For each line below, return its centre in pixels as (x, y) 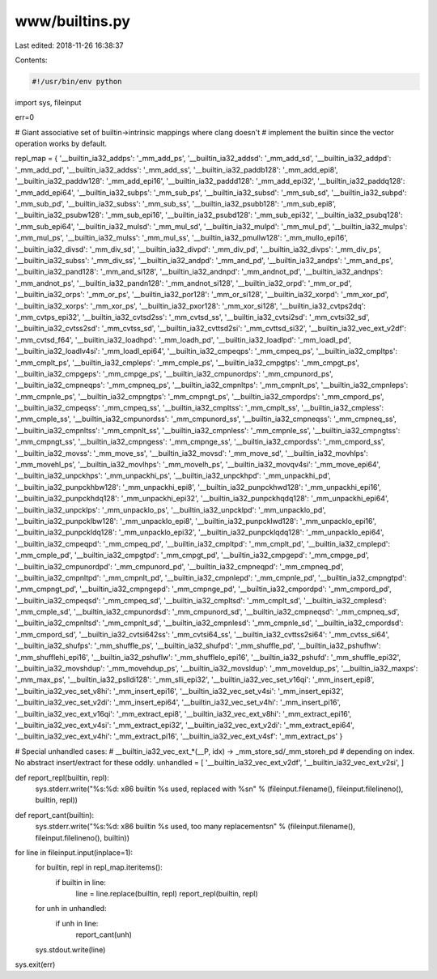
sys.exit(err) (35, 964)
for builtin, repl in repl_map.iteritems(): (99, 867)
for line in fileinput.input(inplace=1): (74, 852)
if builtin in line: (81, 882)
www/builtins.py (73, 21)
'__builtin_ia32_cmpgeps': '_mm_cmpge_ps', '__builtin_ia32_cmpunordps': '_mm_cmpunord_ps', (174, 373)
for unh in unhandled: (71, 909)
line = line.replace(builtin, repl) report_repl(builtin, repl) (167, 894)
